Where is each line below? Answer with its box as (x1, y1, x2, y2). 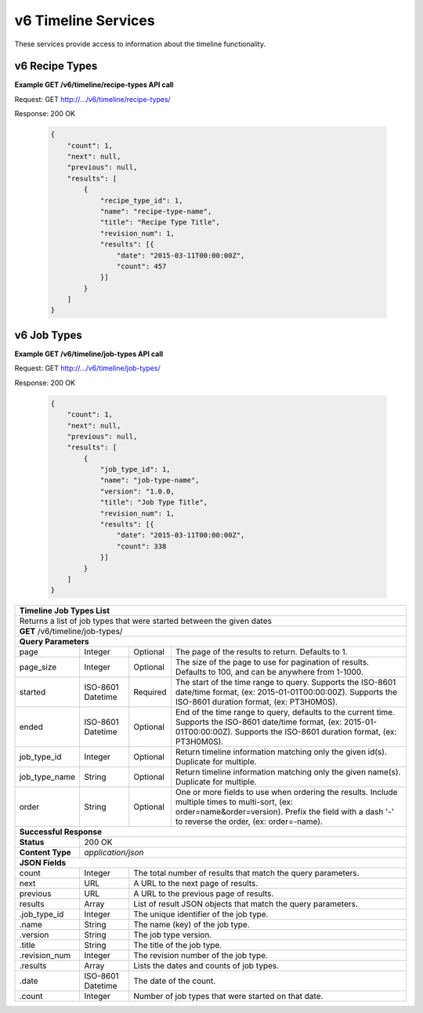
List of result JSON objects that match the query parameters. (133, 898, 358, 909)
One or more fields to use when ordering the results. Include (175, 787, 398, 798)
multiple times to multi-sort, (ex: (175, 796, 293, 807)
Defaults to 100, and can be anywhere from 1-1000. (175, 667, 364, 678)
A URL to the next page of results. (133, 878, 258, 889)
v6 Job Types (14, 328, 82, 341)
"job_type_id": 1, (99, 465, 172, 474)
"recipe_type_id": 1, (99, 196, 183, 205)
